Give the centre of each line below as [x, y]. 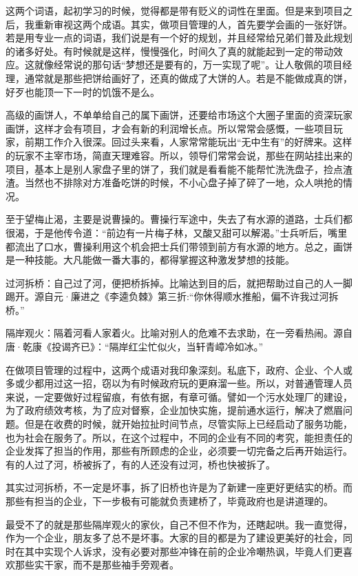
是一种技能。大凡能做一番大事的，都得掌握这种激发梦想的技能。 [150, 260]
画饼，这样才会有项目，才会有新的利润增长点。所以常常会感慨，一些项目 [169, 128]
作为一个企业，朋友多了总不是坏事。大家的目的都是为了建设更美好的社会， [174, 538]
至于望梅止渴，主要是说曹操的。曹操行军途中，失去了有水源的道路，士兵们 [174, 219]
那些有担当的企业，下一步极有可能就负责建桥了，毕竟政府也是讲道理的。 [169, 501]
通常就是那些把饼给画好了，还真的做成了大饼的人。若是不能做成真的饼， [188, 78]
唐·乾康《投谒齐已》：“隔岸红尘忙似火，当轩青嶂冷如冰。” [135, 347]
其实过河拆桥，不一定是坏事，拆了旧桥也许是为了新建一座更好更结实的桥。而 [179, 487]
